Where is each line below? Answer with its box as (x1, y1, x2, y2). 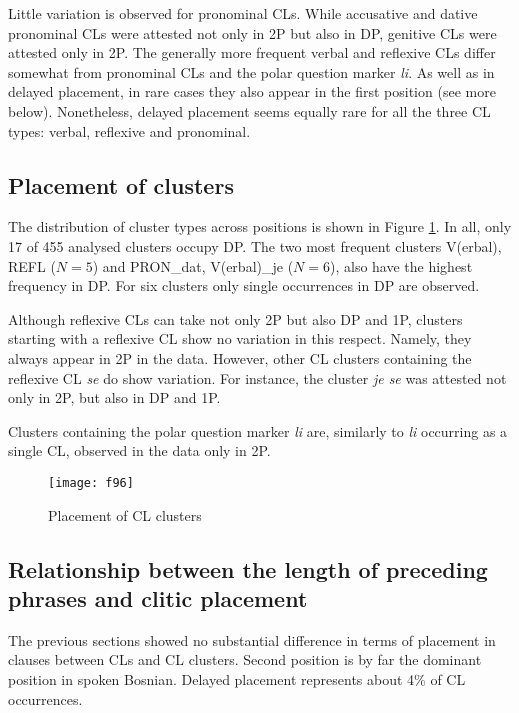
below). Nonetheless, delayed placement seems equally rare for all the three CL (8, 100, 491, 121)
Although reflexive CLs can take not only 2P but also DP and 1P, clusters (8, 308, 463, 329)
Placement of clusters (8, 169, 234, 200)
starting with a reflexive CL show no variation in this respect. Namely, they (8, 328, 472, 349)
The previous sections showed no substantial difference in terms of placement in (8, 629, 496, 650)
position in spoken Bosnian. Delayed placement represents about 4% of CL (8, 668, 466, 689)
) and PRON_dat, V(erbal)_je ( (92, 255, 294, 276)
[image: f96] (48, 475, 134, 490)
